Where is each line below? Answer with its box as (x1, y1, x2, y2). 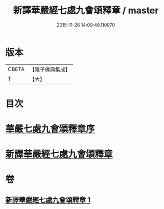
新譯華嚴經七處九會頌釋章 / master (13, 5, 159, 16)
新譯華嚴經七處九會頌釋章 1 (5, 195, 91, 204)
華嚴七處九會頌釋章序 (5, 123, 96, 135)
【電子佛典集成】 (29, 66, 71, 73)
